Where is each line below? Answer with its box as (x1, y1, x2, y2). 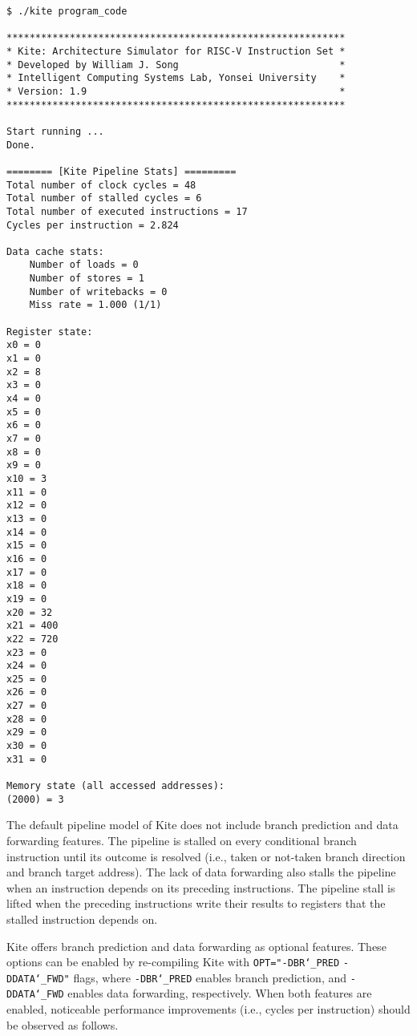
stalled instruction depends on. (6, 910, 158, 927)
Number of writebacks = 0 (29, 285, 168, 297)
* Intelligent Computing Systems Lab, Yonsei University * (6, 72, 346, 84)
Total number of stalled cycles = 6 (6, 192, 202, 204)
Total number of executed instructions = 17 (6, 205, 248, 217)
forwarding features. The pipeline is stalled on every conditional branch (6, 832, 357, 848)
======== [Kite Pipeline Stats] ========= (6, 165, 237, 177)
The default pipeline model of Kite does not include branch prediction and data (6, 816, 399, 833)
